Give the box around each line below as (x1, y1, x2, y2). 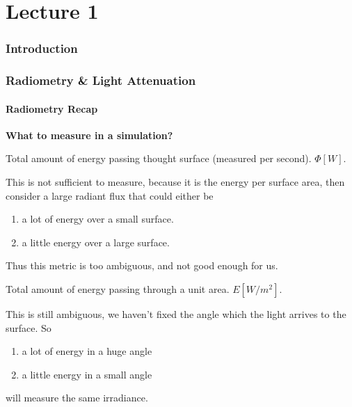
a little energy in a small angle (22, 367, 152, 381)
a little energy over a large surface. (22, 234, 170, 249)
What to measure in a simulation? (6, 127, 173, 142)
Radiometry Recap (6, 101, 98, 115)
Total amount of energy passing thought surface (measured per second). (6, 151, 312, 166)
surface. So (6, 320, 51, 335)
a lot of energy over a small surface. (22, 212, 174, 226)
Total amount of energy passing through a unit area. (6, 282, 230, 296)
